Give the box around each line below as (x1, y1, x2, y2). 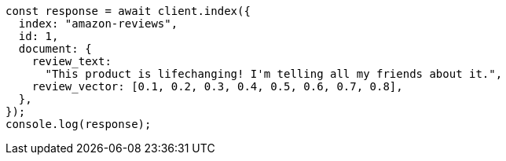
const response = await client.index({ (5, 5, 251, 17)
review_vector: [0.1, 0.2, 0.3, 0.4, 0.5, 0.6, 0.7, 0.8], (31, 80, 403, 93)
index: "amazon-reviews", (18, 17, 178, 30)
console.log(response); (5, 118, 152, 130)
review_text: (31, 55, 112, 68)
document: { (18, 42, 92, 55)
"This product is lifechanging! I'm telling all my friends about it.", (45, 68, 503, 80)
